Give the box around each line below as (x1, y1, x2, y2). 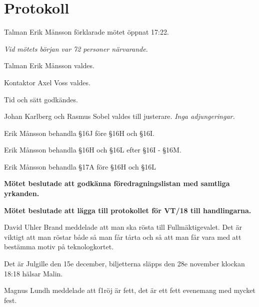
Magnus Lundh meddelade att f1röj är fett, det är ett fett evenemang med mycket (4, 285, 255, 295)
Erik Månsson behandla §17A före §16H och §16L (4, 161, 156, 172)
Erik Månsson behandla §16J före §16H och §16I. (4, 127, 154, 138)
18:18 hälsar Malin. (4, 268, 63, 278)
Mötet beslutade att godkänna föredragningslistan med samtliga (4, 178, 230, 189)
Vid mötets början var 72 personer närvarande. (4, 43, 148, 54)
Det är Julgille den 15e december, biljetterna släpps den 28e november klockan (4, 258, 245, 269)
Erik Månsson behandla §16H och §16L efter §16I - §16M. (4, 144, 181, 155)
